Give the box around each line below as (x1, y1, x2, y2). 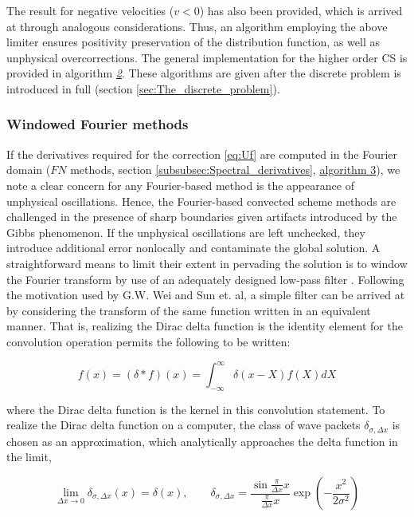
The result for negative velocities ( (6, 2, 174, 18)
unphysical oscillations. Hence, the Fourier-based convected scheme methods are (6, 192, 396, 209)
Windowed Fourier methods (6, 114, 189, 134)
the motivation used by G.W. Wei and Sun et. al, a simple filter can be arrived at (6, 286, 405, 303)
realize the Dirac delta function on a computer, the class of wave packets (6, 416, 361, 433)
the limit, (6, 448, 52, 465)
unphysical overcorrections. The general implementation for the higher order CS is (6, 49, 408, 65)
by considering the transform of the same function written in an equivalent (6, 302, 371, 318)
